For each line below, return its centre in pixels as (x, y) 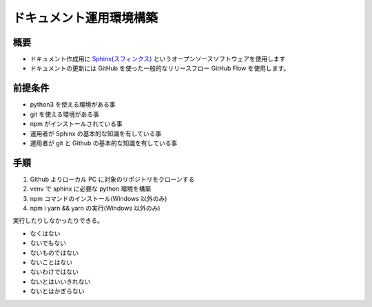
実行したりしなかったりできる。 (58, 221)
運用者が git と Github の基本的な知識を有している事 (104, 143)
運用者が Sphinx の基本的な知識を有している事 (96, 134)
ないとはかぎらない (57, 291)
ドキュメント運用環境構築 (85, 18)
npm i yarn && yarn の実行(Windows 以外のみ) (95, 208)
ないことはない (51, 262)
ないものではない (54, 253)
